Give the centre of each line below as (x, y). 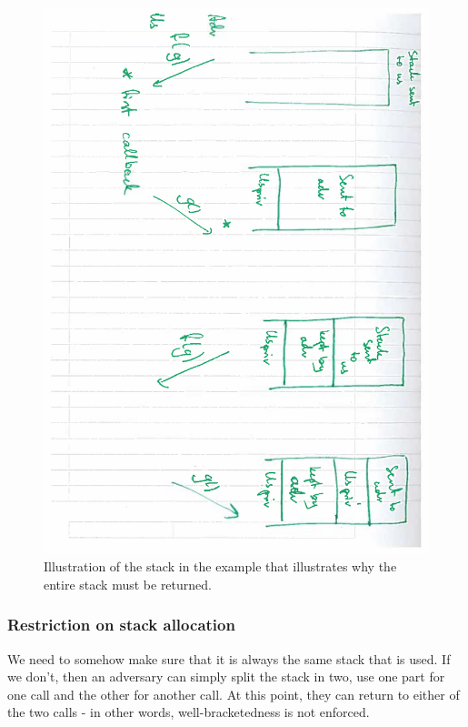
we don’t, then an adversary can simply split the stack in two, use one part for (226, 677)
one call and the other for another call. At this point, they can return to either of (234, 694)
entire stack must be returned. (128, 584)
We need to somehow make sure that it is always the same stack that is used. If (229, 658)
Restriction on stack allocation (121, 625)
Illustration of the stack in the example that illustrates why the (220, 566)
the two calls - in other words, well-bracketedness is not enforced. (189, 712)
